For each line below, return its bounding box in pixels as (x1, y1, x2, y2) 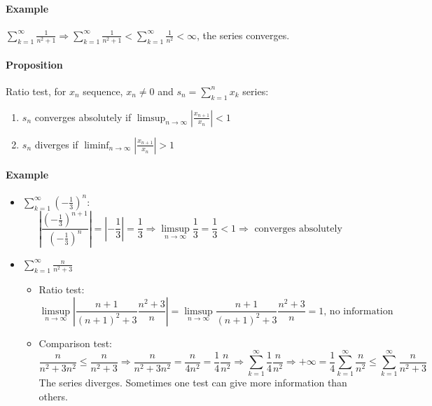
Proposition (6, 57, 63, 71)
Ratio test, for (6, 83, 67, 98)
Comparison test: (39, 335, 113, 350)
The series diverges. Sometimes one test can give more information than (39, 375, 347, 390)
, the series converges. (197, 27, 290, 42)
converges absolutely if (34, 109, 132, 124)
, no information (323, 306, 393, 316)
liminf (84, 140, 109, 150)
